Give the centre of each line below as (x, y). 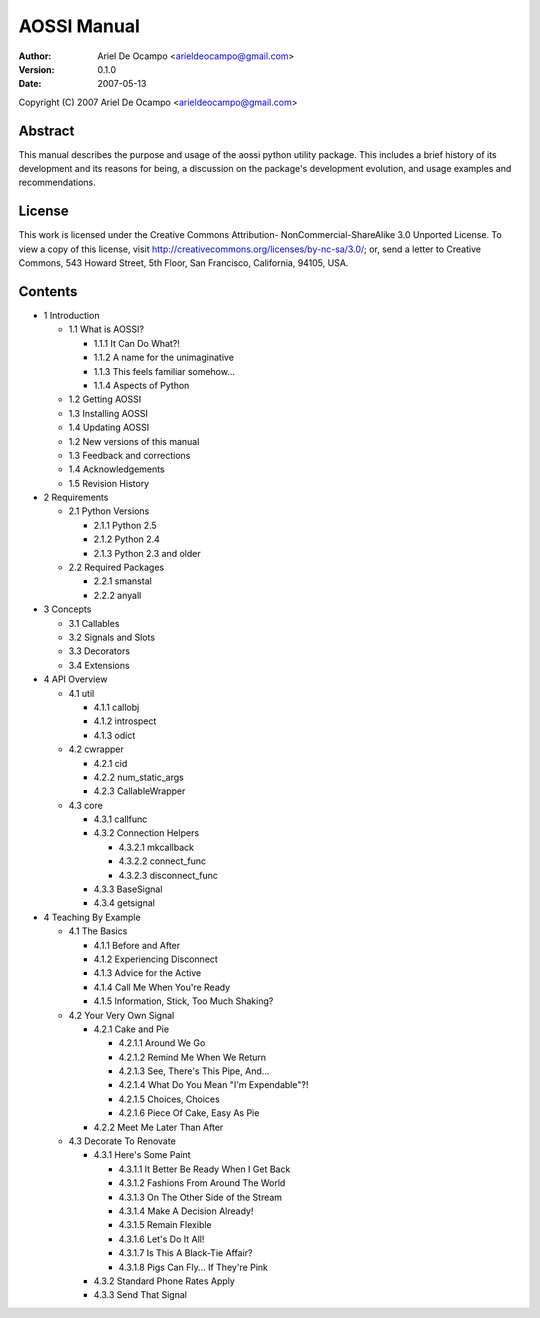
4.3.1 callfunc (120, 819)
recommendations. (57, 182)
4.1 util (81, 693)
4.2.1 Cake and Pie (131, 1029)
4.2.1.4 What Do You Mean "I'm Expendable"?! (213, 1085)
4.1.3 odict (114, 735)
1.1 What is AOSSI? (106, 329)
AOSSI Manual (79, 26)
